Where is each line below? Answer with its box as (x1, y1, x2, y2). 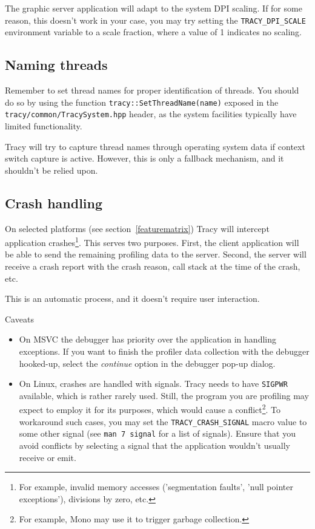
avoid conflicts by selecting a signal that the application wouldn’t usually (19, 439, 290, 451)
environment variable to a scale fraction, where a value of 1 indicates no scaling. (5, 26, 302, 38)
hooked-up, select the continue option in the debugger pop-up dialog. (19, 357, 276, 369)
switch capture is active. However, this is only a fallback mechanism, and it (5, 152, 284, 165)
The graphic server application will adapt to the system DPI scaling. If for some (5, 2, 302, 14)
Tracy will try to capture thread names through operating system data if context (5, 140, 305, 152)
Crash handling (5, 193, 103, 212)
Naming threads (5, 55, 108, 74)
